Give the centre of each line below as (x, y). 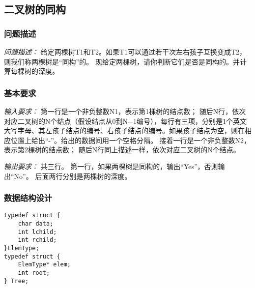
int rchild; (37, 240)
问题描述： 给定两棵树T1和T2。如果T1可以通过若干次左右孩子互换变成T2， (125, 52)
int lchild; (37, 232)
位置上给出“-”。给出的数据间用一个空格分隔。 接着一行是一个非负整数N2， (131, 140)
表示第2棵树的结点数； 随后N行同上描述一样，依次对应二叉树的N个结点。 (122, 150)
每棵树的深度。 (35, 71)
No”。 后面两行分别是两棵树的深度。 (73, 176)
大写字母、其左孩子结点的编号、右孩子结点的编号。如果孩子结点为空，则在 (124, 130)
